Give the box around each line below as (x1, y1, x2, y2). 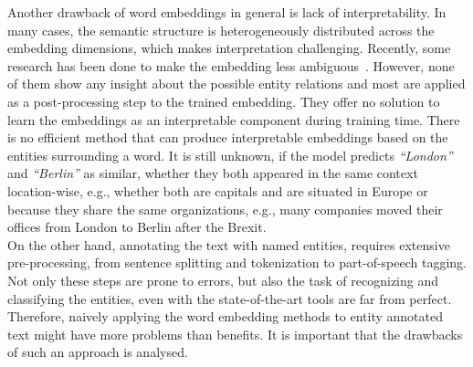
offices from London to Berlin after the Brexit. (7, 217, 267, 236)
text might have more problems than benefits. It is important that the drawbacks (7, 324, 463, 343)
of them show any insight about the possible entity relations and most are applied (7, 74, 466, 93)
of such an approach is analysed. (7, 342, 188, 362)
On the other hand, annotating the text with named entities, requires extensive (7, 235, 450, 254)
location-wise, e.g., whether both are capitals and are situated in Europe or (7, 181, 428, 200)
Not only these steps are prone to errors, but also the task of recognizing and (7, 270, 439, 289)
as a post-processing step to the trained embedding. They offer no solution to (7, 91, 440, 110)
